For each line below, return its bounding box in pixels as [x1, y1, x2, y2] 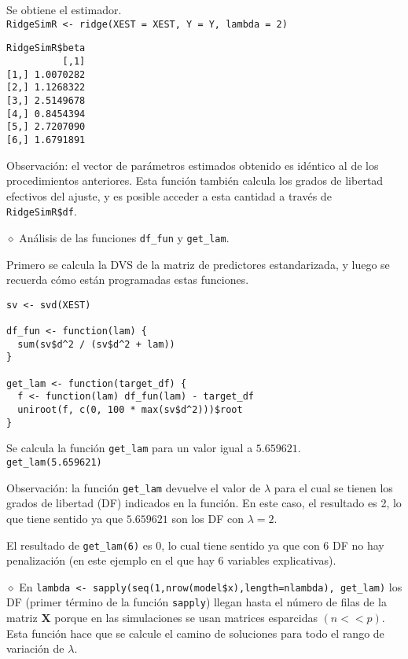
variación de [6, 640, 64, 657]
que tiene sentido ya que [6, 510, 123, 526]
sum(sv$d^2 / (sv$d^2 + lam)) [17, 338, 175, 350]
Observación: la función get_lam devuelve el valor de [6, 479, 261, 495]
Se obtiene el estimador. [6, 2, 122, 17]
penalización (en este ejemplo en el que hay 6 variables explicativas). [6, 552, 336, 569]
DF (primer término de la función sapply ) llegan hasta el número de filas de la [6, 594, 387, 610]
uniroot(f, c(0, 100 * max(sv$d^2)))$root [17, 404, 243, 416]
